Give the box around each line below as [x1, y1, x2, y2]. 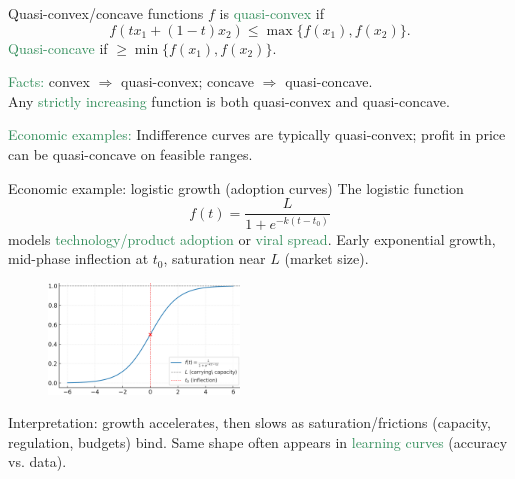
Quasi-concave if [8, 37, 108, 58]
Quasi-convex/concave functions [8, 3, 204, 23]
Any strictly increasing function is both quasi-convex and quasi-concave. [8, 90, 450, 111]
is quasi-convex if [219, 3, 324, 23]
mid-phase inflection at [8, 248, 149, 269]
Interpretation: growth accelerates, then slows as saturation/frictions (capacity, [8, 412, 491, 433]
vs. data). [8, 451, 67, 472]
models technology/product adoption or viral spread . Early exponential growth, [8, 228, 496, 249]
